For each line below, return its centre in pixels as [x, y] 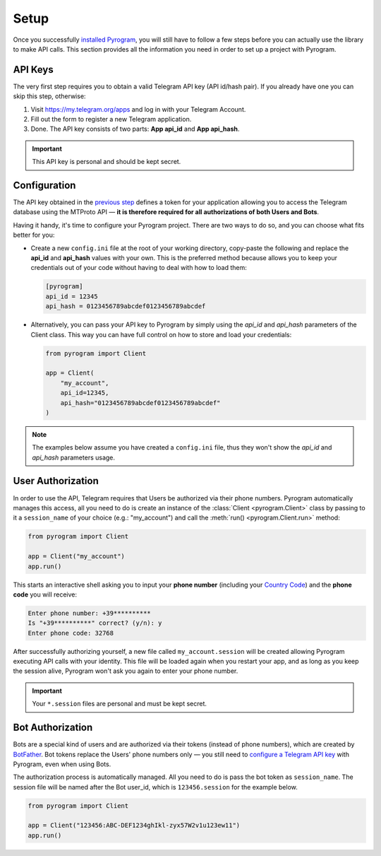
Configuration [44, 185]
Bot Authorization [53, 728]
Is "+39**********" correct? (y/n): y [95, 623]
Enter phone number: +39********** [89, 613]
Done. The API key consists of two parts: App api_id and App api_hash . [135, 129]
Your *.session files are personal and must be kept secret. [120, 704]
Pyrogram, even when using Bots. [62, 764]
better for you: [34, 235]
